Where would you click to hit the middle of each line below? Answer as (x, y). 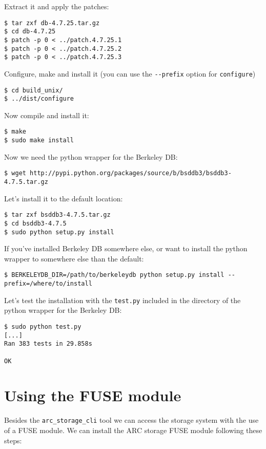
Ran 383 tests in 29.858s (48, 344)
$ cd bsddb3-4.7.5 (35, 223)
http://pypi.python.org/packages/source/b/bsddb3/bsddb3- (131, 173)
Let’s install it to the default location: (64, 198)
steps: (13, 440)
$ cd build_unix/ (34, 90)
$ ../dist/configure (39, 99)
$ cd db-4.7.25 (30, 32)
